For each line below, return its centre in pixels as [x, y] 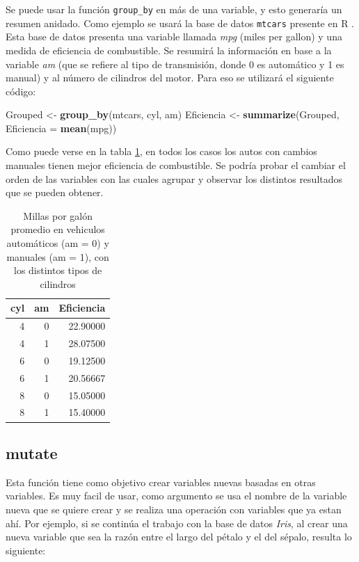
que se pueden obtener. [55, 192]
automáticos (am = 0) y [58, 243]
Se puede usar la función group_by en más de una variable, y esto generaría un [174, 9]
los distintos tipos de [58, 270]
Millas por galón [58, 215]
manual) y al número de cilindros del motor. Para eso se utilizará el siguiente [170, 78]
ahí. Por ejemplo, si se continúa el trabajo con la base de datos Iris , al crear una [177, 523]
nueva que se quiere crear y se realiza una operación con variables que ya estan [174, 509]
